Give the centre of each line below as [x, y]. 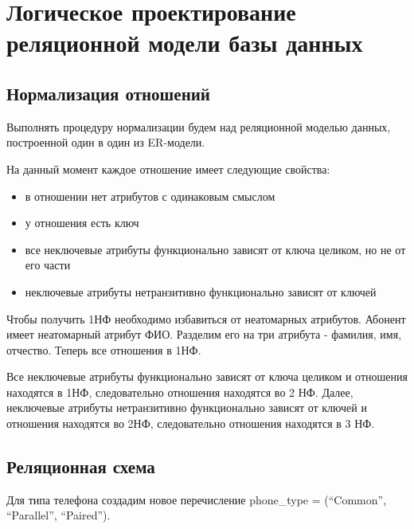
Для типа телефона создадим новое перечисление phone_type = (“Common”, [197, 499]
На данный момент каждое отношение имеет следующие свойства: [168, 168]
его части [48, 265]
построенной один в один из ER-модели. [106, 142]
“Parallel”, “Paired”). [59, 515]
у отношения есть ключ [82, 223]
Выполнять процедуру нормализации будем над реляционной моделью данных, [199, 126]
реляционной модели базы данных [185, 43]
